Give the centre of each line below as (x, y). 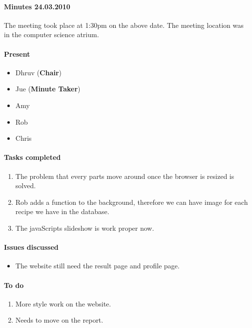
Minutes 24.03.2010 (37, 6)
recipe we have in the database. (62, 211)
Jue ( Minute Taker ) (48, 89)
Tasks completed (32, 157)
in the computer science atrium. (52, 34)
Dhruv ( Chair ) (39, 72)
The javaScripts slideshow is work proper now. (85, 228)
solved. (26, 186)
